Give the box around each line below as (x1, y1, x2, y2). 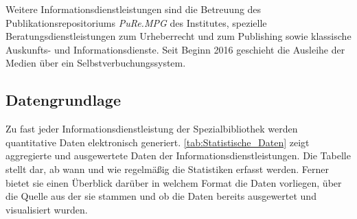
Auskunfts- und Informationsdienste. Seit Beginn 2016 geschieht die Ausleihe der (5, 42, 345, 56)
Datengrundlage (5, 89, 121, 111)
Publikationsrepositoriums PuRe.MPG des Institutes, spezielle (5, 15, 267, 30)
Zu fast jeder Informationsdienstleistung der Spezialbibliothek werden (5, 122, 298, 136)
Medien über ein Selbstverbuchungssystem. (5, 56, 186, 70)
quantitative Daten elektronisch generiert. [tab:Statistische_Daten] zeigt (5, 135, 310, 149)
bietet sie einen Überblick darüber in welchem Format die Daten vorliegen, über (5, 175, 342, 189)
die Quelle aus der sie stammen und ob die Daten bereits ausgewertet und (5, 189, 316, 203)
